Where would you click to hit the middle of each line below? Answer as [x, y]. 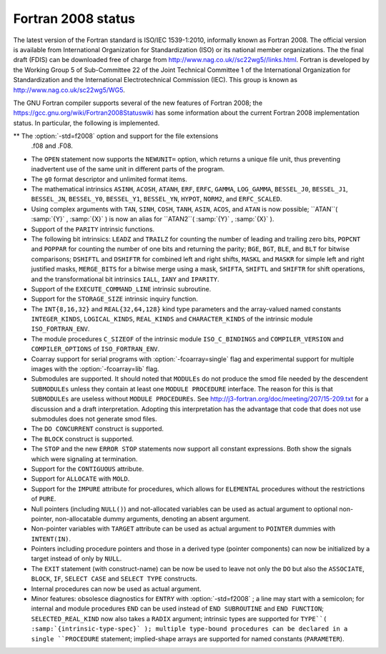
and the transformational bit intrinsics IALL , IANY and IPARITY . [125, 279]
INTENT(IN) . [51, 538]
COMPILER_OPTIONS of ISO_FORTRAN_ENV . [95, 349]
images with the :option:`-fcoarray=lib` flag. [95, 369]
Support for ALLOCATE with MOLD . [80, 479]
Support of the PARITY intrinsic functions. [93, 229]
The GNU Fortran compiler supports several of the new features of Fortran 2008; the [138, 103]
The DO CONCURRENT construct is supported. [98, 429]
